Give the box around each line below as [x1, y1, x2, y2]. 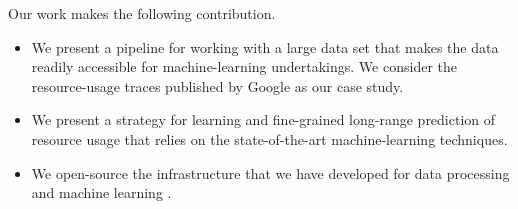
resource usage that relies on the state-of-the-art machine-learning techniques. [31, 128, 508, 149]
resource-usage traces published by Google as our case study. [31, 75, 404, 96]
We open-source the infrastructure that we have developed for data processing [31, 162, 510, 183]
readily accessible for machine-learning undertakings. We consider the [31, 56, 457, 77]
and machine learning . [31, 182, 172, 203]
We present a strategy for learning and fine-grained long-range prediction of [31, 109, 496, 130]
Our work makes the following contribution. [8, 3, 276, 23]
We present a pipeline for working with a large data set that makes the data [31, 36, 499, 57]
